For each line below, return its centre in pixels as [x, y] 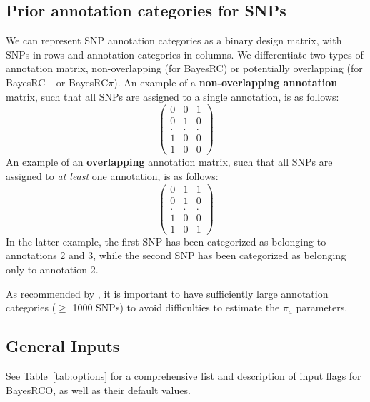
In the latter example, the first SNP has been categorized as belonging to [166, 241]
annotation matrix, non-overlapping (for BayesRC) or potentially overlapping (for [184, 68]
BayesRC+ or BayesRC [57, 82]
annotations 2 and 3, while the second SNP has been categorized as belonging [176, 255]
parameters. [322, 307]
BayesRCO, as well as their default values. [98, 390]
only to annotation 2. [52, 269]
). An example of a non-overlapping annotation [226, 82]
